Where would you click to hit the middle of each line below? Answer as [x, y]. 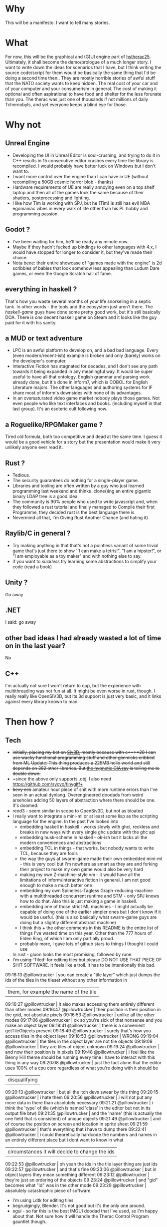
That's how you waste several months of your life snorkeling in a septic [78, 301]
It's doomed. [25, 805]
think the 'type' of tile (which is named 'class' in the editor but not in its [78, 1108]
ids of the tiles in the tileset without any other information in [66, 980]
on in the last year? [35, 646]
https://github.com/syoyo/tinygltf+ [48, 784]
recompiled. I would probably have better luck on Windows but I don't [84, 166]
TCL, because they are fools [49, 853]
